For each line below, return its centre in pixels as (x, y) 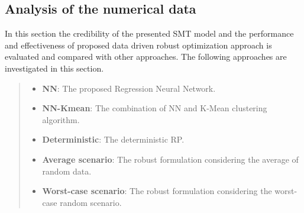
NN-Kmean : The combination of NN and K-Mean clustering (155, 108)
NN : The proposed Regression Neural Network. (129, 88)
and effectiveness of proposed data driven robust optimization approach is (138, 45)
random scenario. (91, 202)
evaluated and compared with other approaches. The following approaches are (146, 57)
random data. (67, 171)
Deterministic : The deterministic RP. (113, 139)
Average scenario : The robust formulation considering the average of (170, 159)
